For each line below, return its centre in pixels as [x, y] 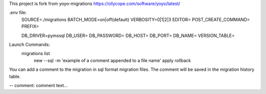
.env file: [18, 13]
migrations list [36, 54]
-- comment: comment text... [38, 85]
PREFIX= [30, 27]
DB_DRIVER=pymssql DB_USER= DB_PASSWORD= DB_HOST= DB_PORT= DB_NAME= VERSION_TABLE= [128, 35]
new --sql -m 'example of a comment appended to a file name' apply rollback [112, 60]
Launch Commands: [30, 44]
